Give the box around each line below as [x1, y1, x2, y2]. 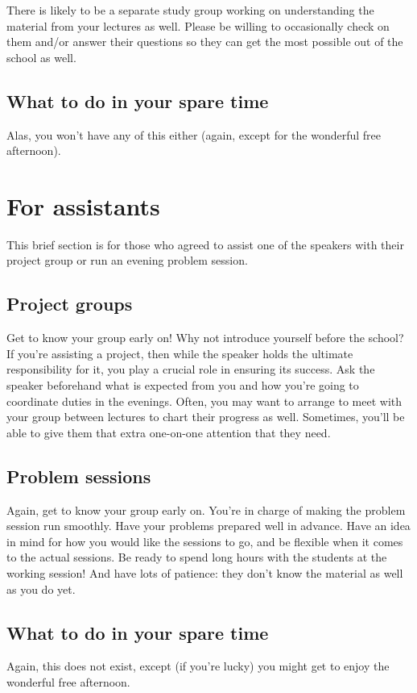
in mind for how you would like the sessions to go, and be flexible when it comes [6, 532, 403, 549]
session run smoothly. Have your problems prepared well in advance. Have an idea [6, 517, 411, 534]
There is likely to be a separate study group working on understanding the [6, 2, 374, 18]
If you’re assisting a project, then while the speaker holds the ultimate [6, 344, 353, 361]
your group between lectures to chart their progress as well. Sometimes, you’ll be [6, 408, 405, 425]
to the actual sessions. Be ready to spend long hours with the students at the [6, 549, 387, 566]
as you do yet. [6, 580, 76, 597]
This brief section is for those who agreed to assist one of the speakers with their [6, 236, 404, 253]
